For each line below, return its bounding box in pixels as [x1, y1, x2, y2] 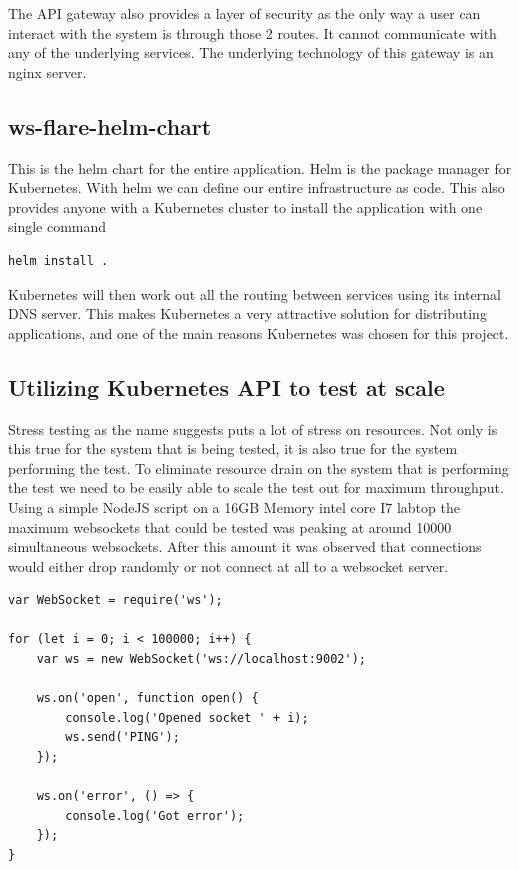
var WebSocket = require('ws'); [8, 593, 223, 608]
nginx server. [8, 61, 87, 82]
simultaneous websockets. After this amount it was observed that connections [8, 536, 482, 557]
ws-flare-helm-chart [8, 110, 212, 141]
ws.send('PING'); [65, 730, 180, 745]
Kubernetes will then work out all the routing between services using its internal [8, 283, 501, 304]
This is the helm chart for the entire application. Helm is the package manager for [8, 157, 512, 178]
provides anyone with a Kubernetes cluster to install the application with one [8, 196, 483, 217]
